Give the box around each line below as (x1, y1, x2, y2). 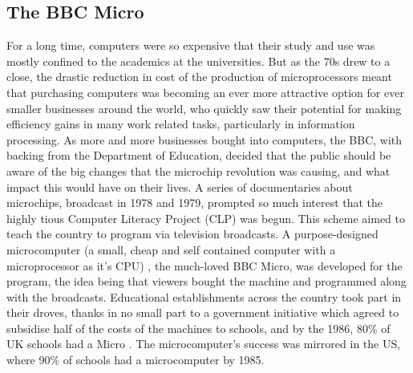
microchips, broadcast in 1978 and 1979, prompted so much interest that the (6, 194, 383, 211)
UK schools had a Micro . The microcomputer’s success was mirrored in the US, (6, 335, 401, 352)
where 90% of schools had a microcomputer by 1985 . (6, 351, 265, 368)
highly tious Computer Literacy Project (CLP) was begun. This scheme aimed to (6, 209, 406, 226)
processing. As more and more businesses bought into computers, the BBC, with (6, 131, 403, 148)
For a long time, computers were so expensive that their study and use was (6, 37, 375, 54)
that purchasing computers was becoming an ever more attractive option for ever (6, 83, 404, 100)
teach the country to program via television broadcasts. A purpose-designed (6, 225, 379, 242)
